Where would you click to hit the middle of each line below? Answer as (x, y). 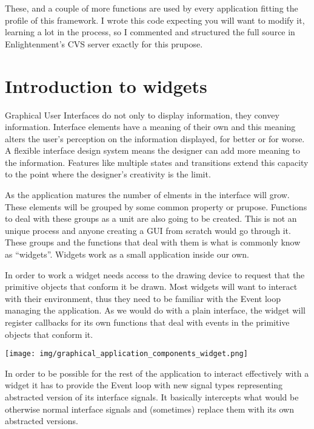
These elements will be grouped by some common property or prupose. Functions (156, 206)
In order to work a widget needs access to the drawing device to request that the (155, 274)
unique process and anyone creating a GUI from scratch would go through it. (148, 230)
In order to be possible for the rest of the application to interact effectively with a (157, 373)
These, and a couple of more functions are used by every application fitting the (152, 8)
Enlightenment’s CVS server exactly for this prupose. (104, 43)
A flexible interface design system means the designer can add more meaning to (152, 150)
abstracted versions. (42, 421)
